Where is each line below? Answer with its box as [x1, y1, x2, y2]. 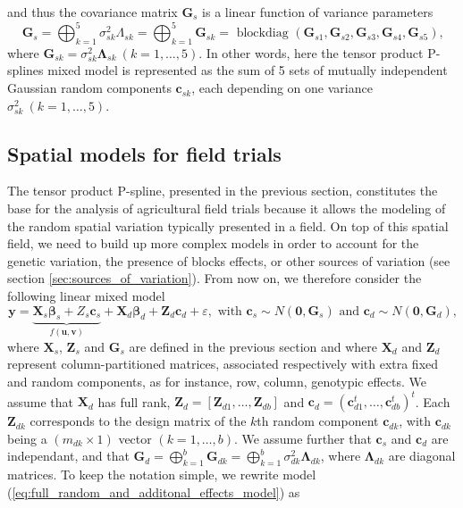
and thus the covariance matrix [7, 3, 178, 21]
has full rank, [97, 392, 171, 411]
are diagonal [388, 446, 456, 465]
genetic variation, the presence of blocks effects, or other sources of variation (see [7, 251, 450, 270]
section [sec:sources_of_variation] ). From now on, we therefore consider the [7, 269, 422, 287]
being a [7, 429, 47, 447]
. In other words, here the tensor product [198, 43, 424, 62]
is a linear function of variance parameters [202, 3, 434, 21]
